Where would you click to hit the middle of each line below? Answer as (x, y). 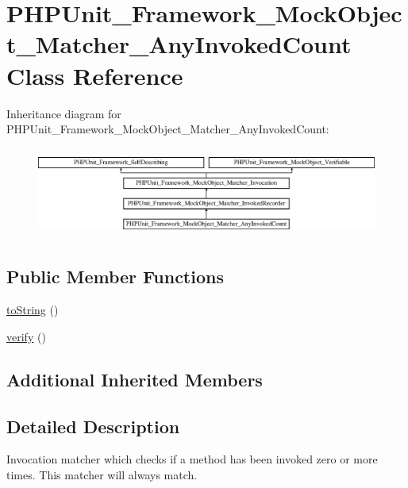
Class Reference (95, 75)
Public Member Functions (115, 277)
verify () (26, 336)
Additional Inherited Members (135, 379)
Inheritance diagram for (64, 113)
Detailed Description (93, 426)
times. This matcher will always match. (102, 475)
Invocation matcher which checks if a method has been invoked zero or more (192, 459)
